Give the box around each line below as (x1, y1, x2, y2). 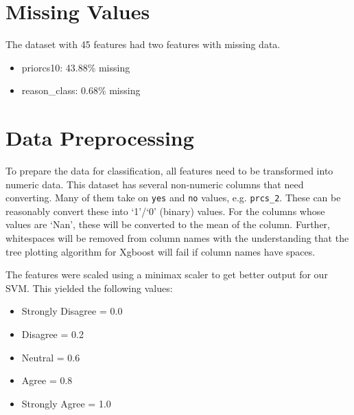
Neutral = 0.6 (21, 350, 80, 364)
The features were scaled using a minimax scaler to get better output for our (5, 267, 328, 282)
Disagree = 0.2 (21, 327, 84, 341)
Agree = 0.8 (21, 373, 73, 388)
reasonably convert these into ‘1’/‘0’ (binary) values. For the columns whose (5, 203, 325, 218)
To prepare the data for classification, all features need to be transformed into (5, 164, 333, 178)
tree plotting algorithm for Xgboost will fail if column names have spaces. (5, 244, 316, 258)
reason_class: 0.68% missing (21, 83, 141, 98)
